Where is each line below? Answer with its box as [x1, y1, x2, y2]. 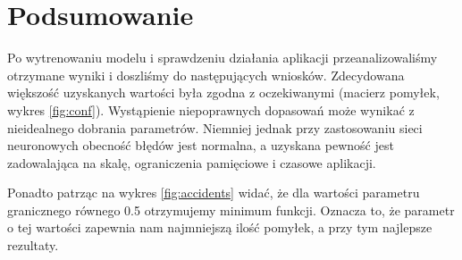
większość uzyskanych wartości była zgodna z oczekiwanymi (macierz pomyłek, [7, 83, 440, 102]
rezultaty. [7, 236, 59, 255]
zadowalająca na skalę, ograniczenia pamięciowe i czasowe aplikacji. [7, 153, 376, 172]
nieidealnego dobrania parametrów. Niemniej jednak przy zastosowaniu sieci [7, 118, 423, 137]
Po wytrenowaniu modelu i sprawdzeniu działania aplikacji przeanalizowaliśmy [7, 48, 438, 67]
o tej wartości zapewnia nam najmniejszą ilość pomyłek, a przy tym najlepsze [7, 218, 433, 237]
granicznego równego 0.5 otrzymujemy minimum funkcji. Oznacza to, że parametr [7, 200, 455, 219]
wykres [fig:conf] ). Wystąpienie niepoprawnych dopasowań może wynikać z [7, 100, 415, 119]
